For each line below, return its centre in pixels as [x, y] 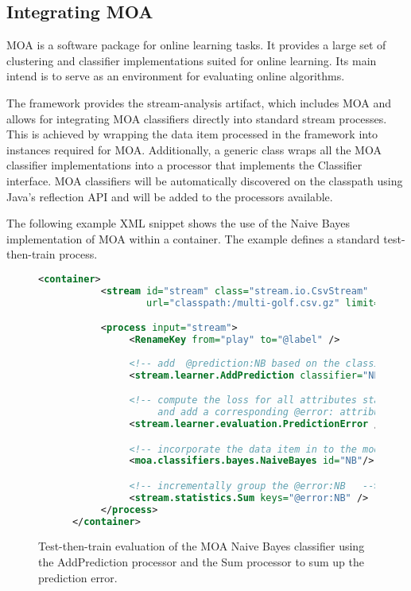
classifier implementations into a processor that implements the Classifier [184, 165]
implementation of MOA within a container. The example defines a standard [193, 238]
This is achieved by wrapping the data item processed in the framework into [192, 134]
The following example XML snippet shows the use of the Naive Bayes [178, 223]
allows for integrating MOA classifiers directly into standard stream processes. [197, 118]
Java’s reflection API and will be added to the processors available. [170, 196]
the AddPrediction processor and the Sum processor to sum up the [201, 562]
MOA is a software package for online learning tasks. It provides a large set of [196, 45]
